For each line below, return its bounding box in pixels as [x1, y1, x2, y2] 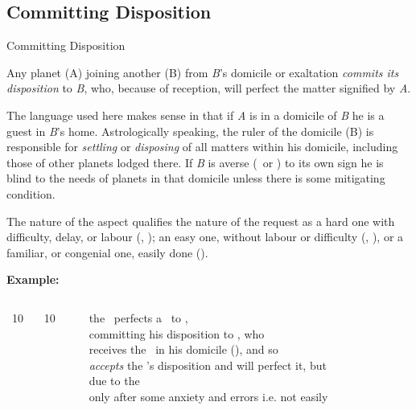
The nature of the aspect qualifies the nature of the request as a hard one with [6, 212, 395, 229]
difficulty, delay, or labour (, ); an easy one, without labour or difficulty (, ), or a [6, 228, 404, 245]
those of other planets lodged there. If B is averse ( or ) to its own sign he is [6, 154, 384, 170]
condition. [6, 185, 56, 202]
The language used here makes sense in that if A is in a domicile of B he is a [6, 106, 385, 123]
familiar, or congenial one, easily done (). [6, 244, 208, 260]
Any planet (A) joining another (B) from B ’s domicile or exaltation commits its [6, 64, 399, 80]
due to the [89, 372, 140, 389]
